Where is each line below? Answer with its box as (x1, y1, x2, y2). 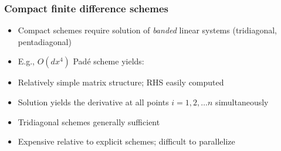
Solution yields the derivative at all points (18, 96, 169, 108)
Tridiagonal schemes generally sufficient (18, 115, 160, 128)
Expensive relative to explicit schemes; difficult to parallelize (18, 135, 235, 147)
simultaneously (215, 96, 269, 108)
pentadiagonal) (18, 35, 72, 47)
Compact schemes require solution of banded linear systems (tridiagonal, (18, 24, 277, 36)
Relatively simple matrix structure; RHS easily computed (18, 76, 224, 88)
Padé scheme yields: (73, 55, 144, 67)
